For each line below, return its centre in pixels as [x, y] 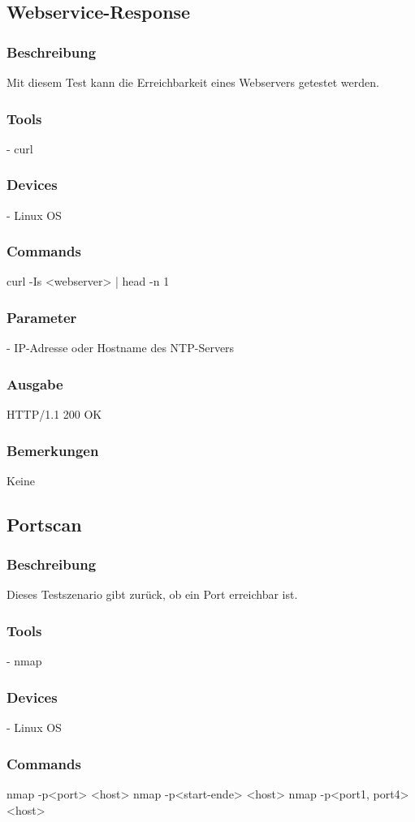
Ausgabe [35, 383]
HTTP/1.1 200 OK [54, 414]
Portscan [44, 524]
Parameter [42, 317]
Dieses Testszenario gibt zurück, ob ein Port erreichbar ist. [152, 594]
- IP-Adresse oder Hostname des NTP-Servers [121, 348]
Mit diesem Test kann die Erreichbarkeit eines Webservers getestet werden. [193, 82]
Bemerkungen [53, 450]
